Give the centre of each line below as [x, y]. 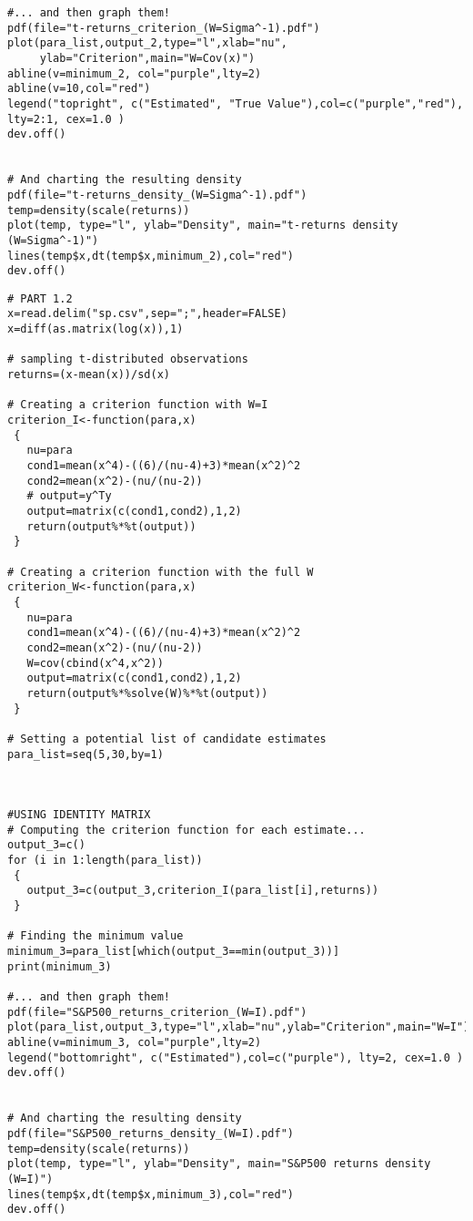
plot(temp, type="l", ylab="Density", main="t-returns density [203, 226]
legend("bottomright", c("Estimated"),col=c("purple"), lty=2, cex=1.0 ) [236, 1057]
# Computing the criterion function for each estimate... [186, 830]
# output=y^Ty [69, 496]
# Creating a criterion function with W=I [138, 405]
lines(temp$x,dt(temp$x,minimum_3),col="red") [151, 1194]
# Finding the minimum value [96, 936]
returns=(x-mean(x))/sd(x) [89, 375]
